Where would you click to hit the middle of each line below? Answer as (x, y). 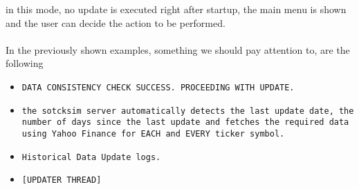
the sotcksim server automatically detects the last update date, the (188, 111)
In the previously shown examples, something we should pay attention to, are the (178, 49)
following (25, 63)
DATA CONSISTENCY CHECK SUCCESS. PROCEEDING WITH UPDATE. (158, 87)
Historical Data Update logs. (91, 157)
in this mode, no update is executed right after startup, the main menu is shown (176, 9)
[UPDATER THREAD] (62, 180)
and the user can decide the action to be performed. (116, 22)
